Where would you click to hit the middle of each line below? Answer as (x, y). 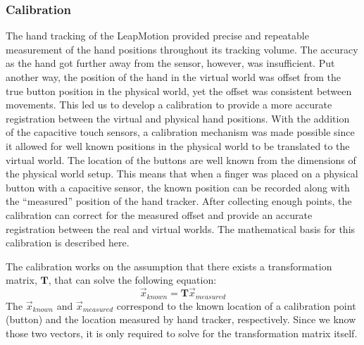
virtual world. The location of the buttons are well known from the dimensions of (181, 159)
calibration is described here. (68, 243)
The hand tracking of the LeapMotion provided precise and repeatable (157, 36)
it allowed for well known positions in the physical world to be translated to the (178, 145)
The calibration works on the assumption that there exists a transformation (169, 266)
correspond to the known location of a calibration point (236, 305)
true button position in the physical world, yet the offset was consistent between (179, 90)
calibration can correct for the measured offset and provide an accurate (159, 214)
